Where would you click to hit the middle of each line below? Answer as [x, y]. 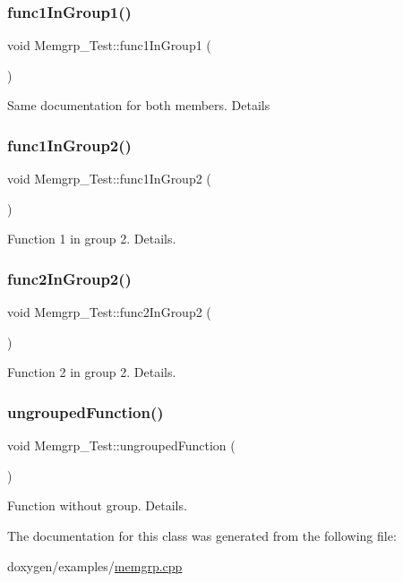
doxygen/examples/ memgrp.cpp [95, 565]
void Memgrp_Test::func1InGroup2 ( [109, 179]
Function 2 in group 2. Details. [92, 372]
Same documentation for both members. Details [139, 105]
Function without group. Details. [97, 505]
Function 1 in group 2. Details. [92, 239]
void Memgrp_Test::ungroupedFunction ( [121, 445]
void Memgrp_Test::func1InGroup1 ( [109, 45]
